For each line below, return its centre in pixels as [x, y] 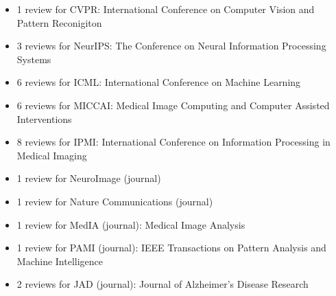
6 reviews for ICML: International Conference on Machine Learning [159, 82]
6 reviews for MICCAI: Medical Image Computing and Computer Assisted [173, 105]
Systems [34, 59]
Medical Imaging [52, 155]
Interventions [44, 118]
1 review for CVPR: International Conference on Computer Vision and [166, 9]
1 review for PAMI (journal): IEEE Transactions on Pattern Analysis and [171, 248]
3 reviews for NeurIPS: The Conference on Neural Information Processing [171, 46]
